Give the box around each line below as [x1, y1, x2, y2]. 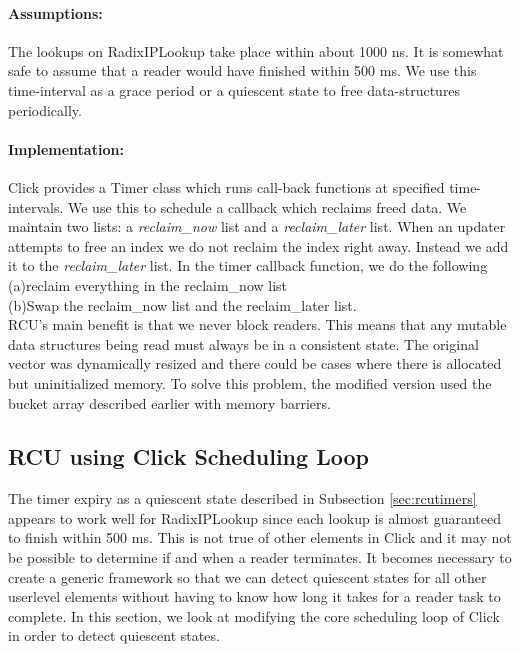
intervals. [8, 196, 64, 217]
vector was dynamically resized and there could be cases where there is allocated [8, 353, 502, 374]
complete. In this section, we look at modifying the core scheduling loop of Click [8, 605, 500, 626]
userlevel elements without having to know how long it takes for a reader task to [8, 586, 501, 607]
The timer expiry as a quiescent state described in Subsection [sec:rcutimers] [8, 488, 477, 509]
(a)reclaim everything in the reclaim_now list [8, 274, 288, 295]
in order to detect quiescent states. [8, 625, 220, 646]
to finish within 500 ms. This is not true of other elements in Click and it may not [8, 527, 512, 548]
